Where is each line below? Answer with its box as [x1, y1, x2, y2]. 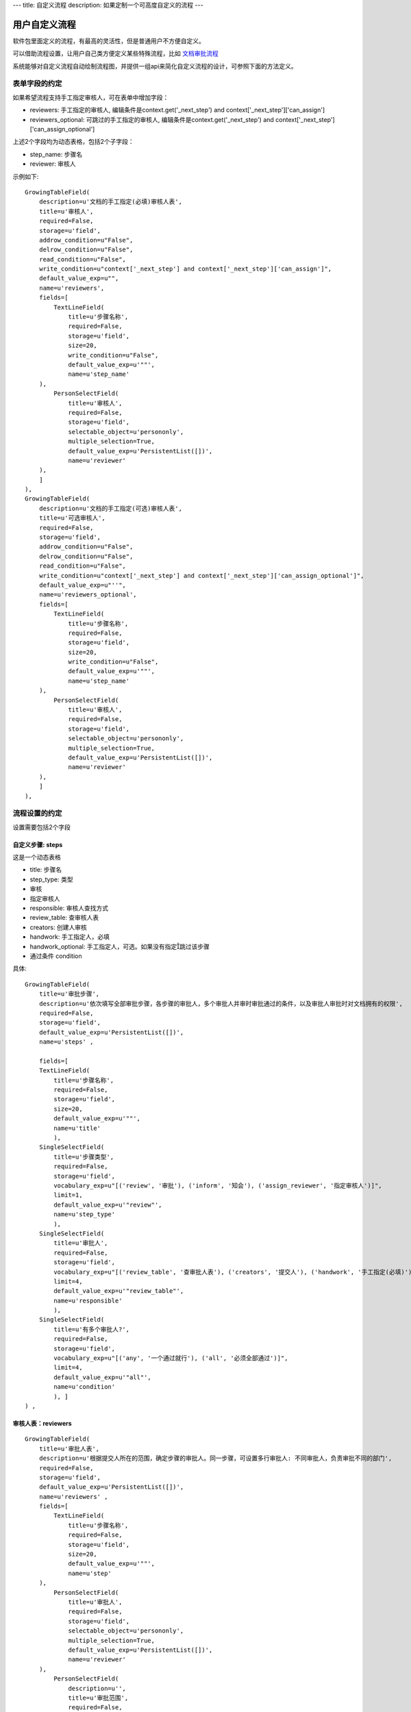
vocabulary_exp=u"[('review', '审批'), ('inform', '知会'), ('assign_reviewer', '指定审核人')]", [53, 1181, 383, 1189]
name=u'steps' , [38, 1038, 94, 1046]
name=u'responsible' [53, 1296, 123, 1305]
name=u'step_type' [53, 1211, 116, 1218]
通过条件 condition [29, 952, 82, 960]
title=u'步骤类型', [53, 1153, 114, 1161]
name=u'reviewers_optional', [38, 591, 137, 599]
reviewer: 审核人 [29, 160, 76, 168]
